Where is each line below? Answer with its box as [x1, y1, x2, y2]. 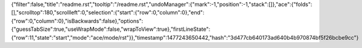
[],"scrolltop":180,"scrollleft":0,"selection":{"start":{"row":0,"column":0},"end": [11, 9, 205, 16]
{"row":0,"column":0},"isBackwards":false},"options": [11, 17, 144, 24]
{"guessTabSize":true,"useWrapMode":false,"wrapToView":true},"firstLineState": [11, 25, 211, 33]
